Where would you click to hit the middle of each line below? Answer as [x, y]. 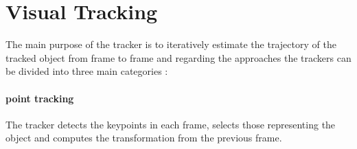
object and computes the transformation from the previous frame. [144, 138]
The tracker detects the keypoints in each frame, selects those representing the [171, 124]
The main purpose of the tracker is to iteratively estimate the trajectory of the [171, 44]
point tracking [40, 98]
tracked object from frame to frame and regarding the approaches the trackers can [178, 57]
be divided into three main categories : [87, 71]
